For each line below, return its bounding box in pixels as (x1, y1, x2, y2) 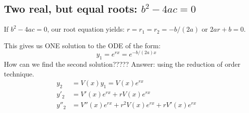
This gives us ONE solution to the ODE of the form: (4, 40, 161, 50)
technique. (4, 68, 35, 78)
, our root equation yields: (47, 24, 125, 34)
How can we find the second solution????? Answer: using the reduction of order (4, 59, 241, 69)
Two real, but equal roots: (4, 1, 138, 16)
